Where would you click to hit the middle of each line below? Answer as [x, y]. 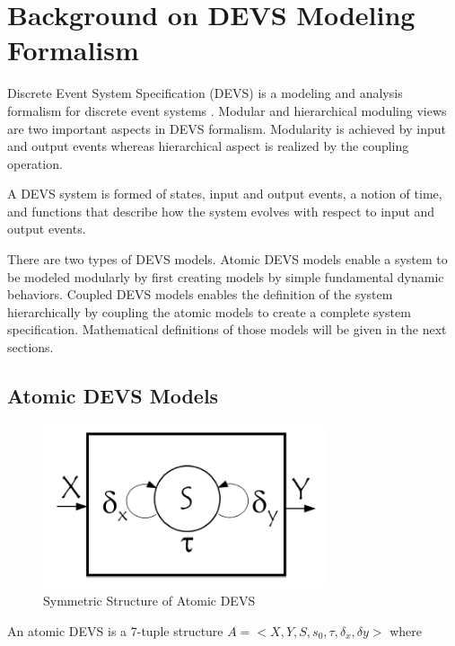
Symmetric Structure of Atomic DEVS [149, 601]
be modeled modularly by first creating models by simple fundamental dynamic [226, 276]
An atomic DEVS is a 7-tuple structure [115, 630]
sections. [31, 347]
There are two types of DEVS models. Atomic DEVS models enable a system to [227, 259]
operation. [35, 163]
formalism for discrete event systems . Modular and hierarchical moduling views [227, 110]
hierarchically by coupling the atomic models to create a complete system [209, 311]
